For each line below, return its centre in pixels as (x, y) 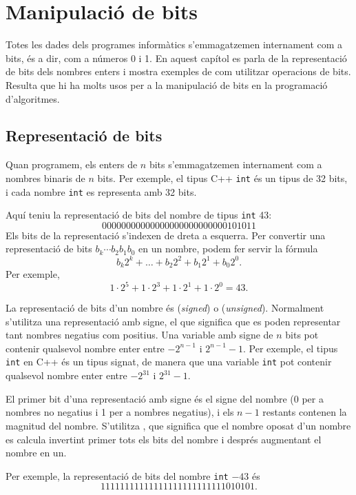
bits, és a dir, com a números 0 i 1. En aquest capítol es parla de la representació (176, 58)
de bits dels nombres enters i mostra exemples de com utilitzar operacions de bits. (178, 71)
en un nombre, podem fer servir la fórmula (228, 249)
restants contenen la (305, 412)
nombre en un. (36, 453)
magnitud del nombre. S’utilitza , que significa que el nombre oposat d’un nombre (178, 425)
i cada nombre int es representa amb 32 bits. (101, 191)
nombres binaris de (45, 178)
